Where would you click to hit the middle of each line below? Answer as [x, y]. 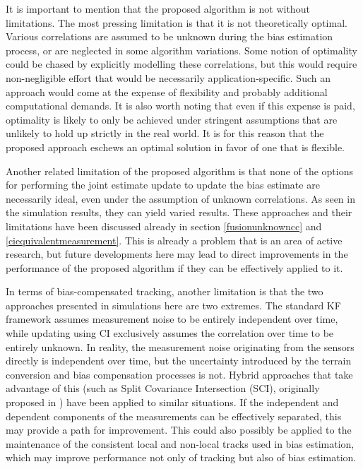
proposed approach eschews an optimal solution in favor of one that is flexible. [175, 147]
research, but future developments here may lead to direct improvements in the [177, 254]
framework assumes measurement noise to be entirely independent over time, [172, 319]
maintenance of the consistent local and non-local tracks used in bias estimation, [180, 443]
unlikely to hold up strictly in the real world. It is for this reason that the [165, 133]
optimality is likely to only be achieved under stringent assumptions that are [172, 119]
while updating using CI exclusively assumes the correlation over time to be [170, 333]
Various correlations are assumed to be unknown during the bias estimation [169, 36]
